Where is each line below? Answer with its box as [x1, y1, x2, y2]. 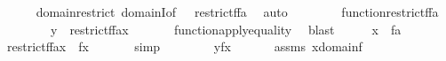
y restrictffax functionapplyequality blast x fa [50, 19, 402, 38]
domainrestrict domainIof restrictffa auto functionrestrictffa [36, 3, 439, 20]
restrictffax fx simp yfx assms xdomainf [6, 37, 362, 56]
